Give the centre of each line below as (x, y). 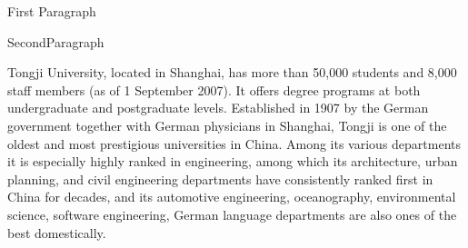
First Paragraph (52, 11)
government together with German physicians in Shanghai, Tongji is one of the (227, 125)
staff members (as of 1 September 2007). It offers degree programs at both (214, 89)
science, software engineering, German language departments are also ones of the (232, 214)
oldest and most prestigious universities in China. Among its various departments (234, 143)
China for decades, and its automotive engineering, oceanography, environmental (232, 197)
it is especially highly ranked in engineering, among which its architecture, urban (233, 161)
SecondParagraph (56, 41)
